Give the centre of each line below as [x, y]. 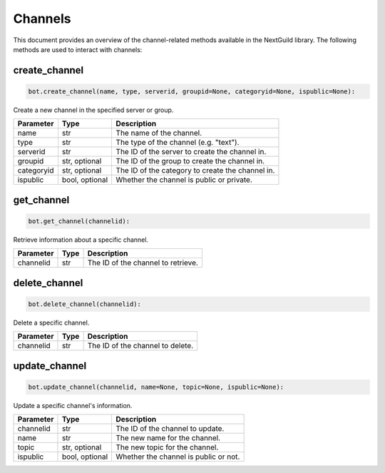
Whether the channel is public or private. [184, 180]
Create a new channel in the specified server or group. [93, 110]
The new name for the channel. [168, 438]
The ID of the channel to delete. [140, 346]
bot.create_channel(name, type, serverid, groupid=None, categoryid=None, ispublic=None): [192, 91]
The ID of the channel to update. [170, 429]
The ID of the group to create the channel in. [190, 161]
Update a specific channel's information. [73, 405]
